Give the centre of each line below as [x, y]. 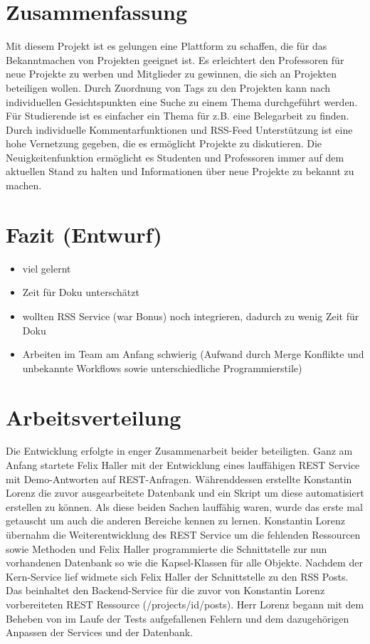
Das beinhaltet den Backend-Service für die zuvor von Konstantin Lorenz [165, 590]
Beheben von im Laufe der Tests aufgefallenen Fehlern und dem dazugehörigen [178, 618]
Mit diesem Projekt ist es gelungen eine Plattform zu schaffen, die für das [166, 46]
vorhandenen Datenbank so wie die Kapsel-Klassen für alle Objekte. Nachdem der [184, 563]
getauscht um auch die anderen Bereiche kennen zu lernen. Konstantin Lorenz [176, 521]
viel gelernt [47, 268]
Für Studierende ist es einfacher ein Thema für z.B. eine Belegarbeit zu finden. [178, 116]
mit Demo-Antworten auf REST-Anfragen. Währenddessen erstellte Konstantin [179, 479]
